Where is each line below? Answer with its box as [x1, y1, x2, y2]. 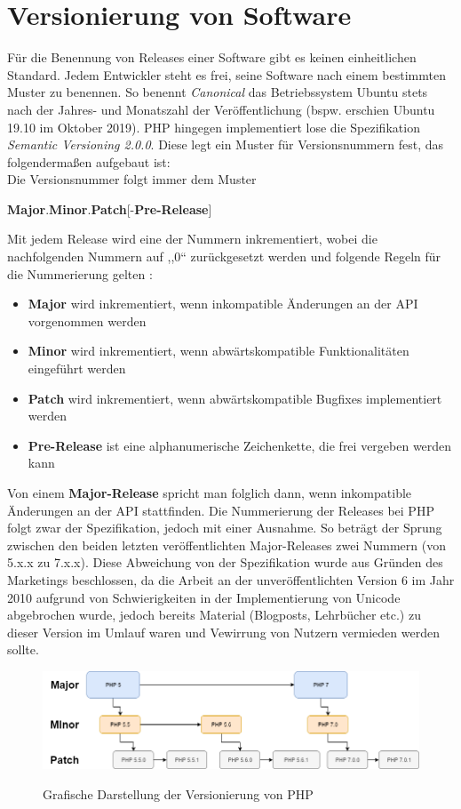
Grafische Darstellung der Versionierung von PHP [43, 784, 314, 803]
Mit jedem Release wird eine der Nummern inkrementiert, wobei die [7, 229, 378, 248]
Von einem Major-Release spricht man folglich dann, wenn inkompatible [7, 484, 412, 501]
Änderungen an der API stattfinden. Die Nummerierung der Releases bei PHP [7, 501, 434, 519]
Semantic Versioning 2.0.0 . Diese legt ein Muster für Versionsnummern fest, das [7, 135, 443, 154]
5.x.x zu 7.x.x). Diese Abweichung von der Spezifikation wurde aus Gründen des [7, 553, 443, 572]
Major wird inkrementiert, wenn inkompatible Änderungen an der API [28, 294, 418, 313]
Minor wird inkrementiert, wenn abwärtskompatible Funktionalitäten [28, 341, 409, 360]
